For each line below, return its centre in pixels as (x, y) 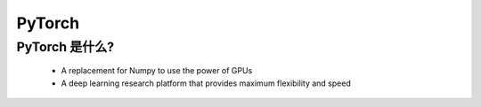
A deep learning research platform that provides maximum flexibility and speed (206, 83)
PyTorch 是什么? (65, 47)
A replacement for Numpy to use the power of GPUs (157, 71)
